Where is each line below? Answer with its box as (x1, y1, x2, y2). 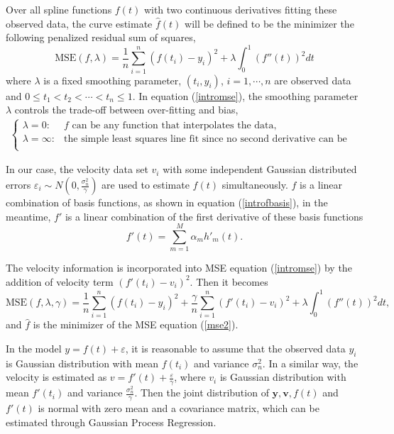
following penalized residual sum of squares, (6, 30, 196, 45)
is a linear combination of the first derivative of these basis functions (65, 208, 363, 223)
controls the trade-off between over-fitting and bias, (14, 102, 239, 117)
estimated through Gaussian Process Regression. (6, 414, 217, 429)
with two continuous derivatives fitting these (143, 2, 337, 16)
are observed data (274, 72, 351, 87)
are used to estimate (102, 177, 190, 192)
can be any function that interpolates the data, (72, 121, 277, 131)
